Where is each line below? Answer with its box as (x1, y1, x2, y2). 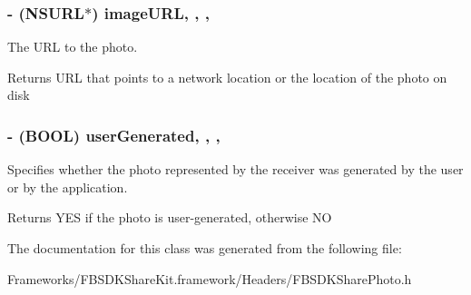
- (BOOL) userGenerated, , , (7, 123, 221, 146)
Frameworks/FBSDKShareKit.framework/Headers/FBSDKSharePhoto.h (7, 269, 412, 288)
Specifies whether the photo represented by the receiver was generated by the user (7, 160, 464, 179)
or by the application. (7, 177, 128, 196)
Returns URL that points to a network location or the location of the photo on (7, 67, 447, 86)
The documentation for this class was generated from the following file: (7, 239, 402, 257)
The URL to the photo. (7, 37, 138, 56)
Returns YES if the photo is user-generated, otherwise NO (7, 208, 332, 227)
